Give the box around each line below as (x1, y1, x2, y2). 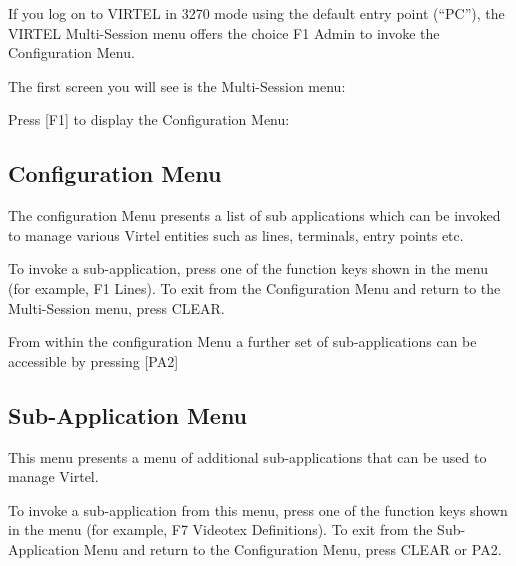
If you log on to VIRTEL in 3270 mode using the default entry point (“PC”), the (8, 3, 505, 23)
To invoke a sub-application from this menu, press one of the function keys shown (8, 499, 508, 520)
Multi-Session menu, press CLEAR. (8, 297, 225, 318)
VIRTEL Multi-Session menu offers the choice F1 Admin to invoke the (8, 22, 440, 43)
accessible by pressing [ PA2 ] (8, 350, 179, 371)
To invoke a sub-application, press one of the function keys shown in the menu (8, 258, 488, 279)
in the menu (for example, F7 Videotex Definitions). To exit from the (8, 519, 433, 540)
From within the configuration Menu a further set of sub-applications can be (8, 331, 477, 352)
